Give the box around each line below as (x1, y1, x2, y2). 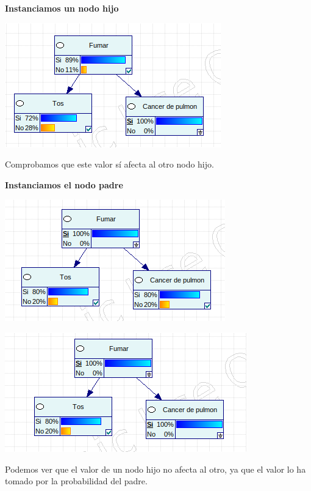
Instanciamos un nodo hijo (5, 2, 119, 14)
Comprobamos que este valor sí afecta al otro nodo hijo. (5, 158, 214, 171)
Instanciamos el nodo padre (5, 178, 123, 191)
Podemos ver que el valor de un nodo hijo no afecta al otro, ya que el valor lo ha (5, 462, 306, 475)
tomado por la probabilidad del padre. (5, 474, 148, 487)
